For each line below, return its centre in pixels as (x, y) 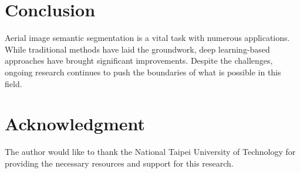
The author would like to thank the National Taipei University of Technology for (150, 152)
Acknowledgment (75, 124)
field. (14, 83)
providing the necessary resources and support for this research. (119, 163)
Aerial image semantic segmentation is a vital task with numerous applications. (147, 38)
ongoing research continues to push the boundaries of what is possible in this (143, 72)
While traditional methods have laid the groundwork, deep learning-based (137, 49)
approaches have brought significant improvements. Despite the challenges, (139, 60)
